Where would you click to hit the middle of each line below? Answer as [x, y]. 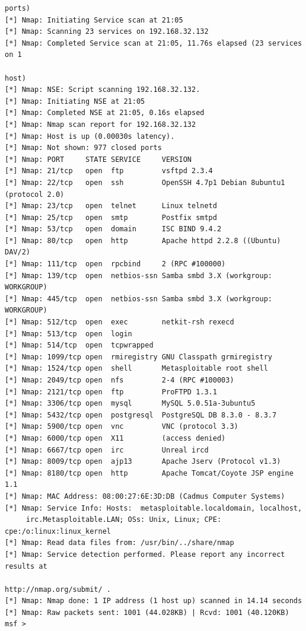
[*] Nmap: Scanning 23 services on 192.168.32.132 [107, 32]
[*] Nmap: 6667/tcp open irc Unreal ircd [107, 450]
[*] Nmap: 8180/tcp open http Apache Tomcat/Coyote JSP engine [149, 473]
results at [26, 566]
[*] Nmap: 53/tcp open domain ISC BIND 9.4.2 [113, 229]
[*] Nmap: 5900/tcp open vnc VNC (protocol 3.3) [122, 427]
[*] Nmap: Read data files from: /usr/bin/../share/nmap [119, 543]
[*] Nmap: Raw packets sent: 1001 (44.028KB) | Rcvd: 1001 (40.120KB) [147, 612]
